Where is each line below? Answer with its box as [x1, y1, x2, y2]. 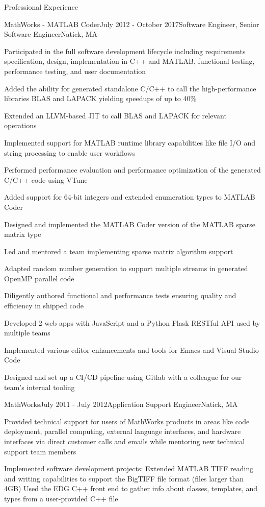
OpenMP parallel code [4, 273, 74, 283]
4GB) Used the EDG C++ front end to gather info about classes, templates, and [4, 483, 258, 494]
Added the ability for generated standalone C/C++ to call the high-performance [4, 83, 256, 93]
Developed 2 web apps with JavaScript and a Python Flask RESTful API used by [4, 317, 260, 328]
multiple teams [4, 327, 50, 338]
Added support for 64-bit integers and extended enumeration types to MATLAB [4, 191, 255, 202]
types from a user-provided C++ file [4, 493, 118, 503]
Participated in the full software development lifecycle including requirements [4, 45, 246, 56]
